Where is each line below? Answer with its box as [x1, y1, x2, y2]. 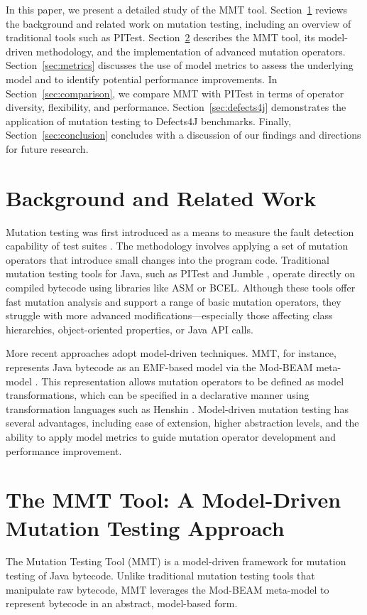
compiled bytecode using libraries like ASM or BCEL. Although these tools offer [6, 280, 356, 295]
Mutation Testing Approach [6, 513, 285, 542]
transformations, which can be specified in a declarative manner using [6, 387, 310, 402]
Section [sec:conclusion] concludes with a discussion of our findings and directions [6, 127, 361, 142]
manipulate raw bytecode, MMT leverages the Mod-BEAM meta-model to [6, 582, 329, 597]
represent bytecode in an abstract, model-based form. [6, 596, 238, 611]
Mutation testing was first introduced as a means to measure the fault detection [6, 224, 354, 239]
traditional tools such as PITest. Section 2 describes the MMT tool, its [6, 30, 315, 45]
